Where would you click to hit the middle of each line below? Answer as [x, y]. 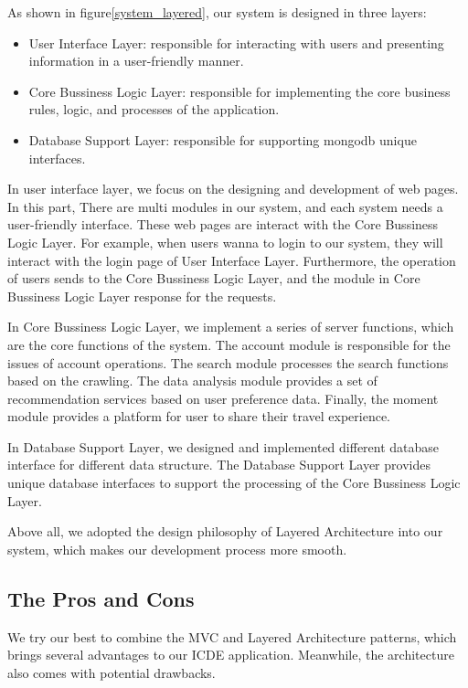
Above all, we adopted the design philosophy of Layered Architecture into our [225, 531]
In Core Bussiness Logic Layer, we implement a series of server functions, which [231, 327]
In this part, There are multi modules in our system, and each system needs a [225, 206]
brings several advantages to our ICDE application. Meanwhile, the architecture [231, 655]
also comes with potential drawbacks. [112, 672]
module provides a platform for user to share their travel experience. [199, 416]
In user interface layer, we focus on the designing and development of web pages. [233, 189]
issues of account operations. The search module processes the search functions [228, 362]
